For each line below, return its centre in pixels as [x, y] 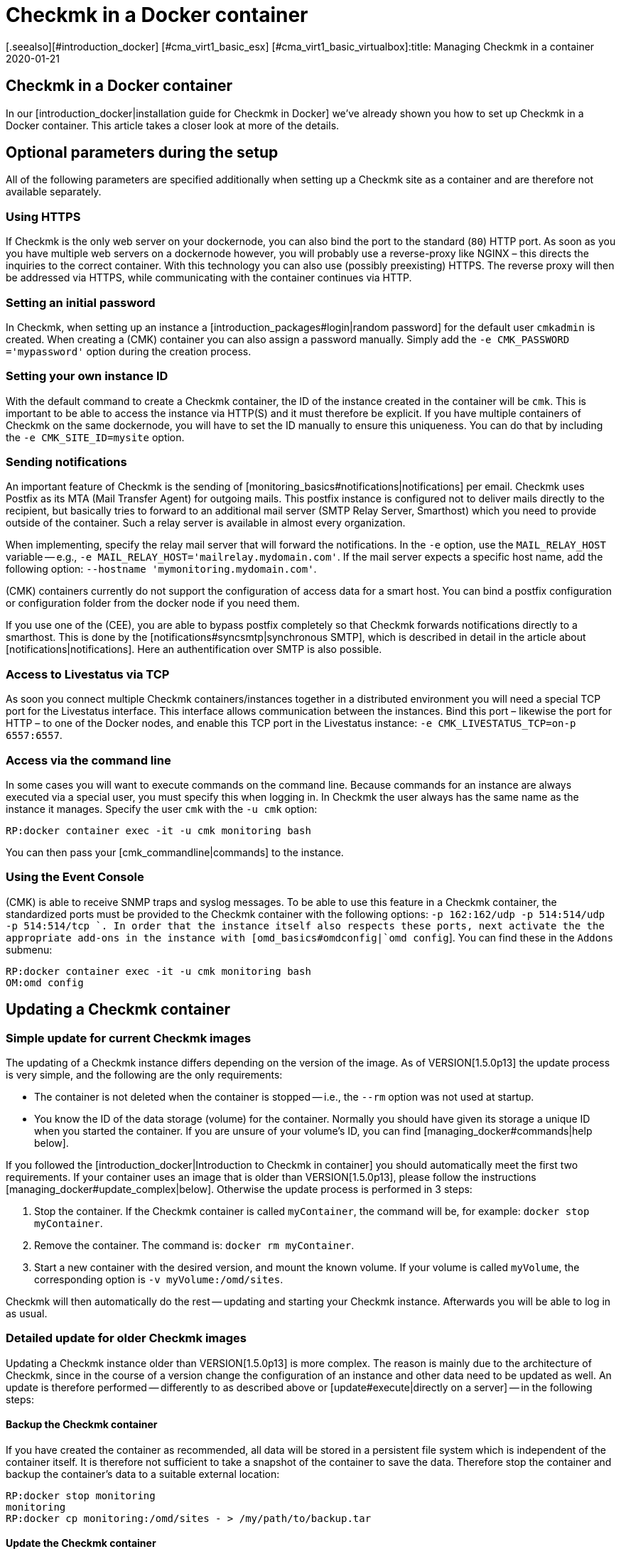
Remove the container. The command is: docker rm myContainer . [194, 1245]
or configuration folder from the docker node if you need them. [153, 603]
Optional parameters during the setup [142, 153]
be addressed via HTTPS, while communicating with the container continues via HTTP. [209, 278]
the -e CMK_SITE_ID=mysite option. [95, 437]
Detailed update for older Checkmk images [126, 1338]
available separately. [54, 192]
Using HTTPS [43, 216]
